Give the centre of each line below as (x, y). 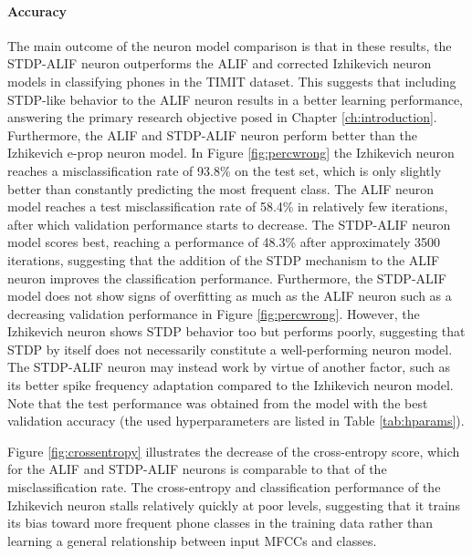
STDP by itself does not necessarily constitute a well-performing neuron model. (230, 349)
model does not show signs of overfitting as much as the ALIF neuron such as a (230, 296)
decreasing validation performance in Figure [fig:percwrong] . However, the (214, 313)
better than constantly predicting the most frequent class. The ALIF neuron (221, 188)
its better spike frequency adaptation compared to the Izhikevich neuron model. (231, 385)
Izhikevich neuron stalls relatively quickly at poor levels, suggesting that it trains (234, 505)
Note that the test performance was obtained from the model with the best (218, 402)
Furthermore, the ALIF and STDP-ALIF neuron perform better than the (212, 134)
